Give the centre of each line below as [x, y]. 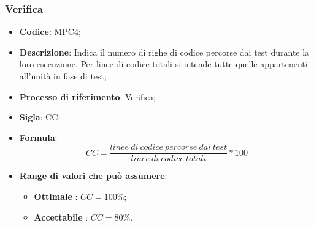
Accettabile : [61, 217]
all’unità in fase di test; [63, 76]
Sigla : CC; [40, 117]
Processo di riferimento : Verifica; [87, 96]
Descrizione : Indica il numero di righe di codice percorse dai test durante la [164, 52]
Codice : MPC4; [50, 31]
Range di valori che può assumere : [93, 176]
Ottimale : [56, 196]
